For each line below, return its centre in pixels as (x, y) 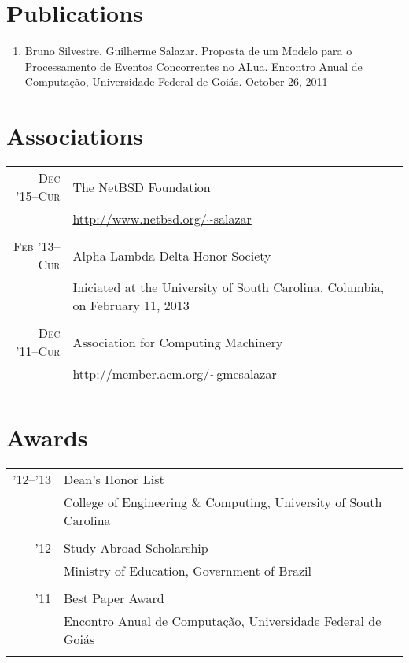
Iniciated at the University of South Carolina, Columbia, (228, 287)
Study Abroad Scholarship (136, 548)
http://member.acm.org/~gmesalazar (175, 374)
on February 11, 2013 (131, 306)
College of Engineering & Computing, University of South (223, 502)
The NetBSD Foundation (142, 187)
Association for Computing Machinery (178, 342)
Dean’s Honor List (114, 480)
